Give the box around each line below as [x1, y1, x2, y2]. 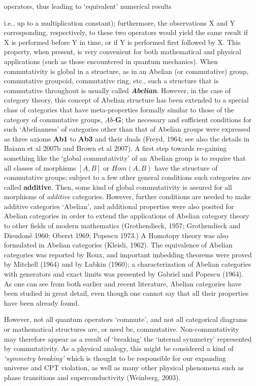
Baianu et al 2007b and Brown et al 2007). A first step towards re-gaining [4, 143, 227, 153]
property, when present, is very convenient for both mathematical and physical [4, 46, 241, 57]
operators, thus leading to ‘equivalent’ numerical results [4, 1, 172, 11]
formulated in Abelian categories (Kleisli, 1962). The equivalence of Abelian [4, 240, 233, 250]
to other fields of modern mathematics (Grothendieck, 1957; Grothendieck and [4, 220, 241, 231]
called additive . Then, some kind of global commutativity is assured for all [4, 181, 232, 192]
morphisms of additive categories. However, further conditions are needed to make [4, 191, 251, 202]
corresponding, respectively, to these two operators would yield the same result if [4, 27, 248, 37]
